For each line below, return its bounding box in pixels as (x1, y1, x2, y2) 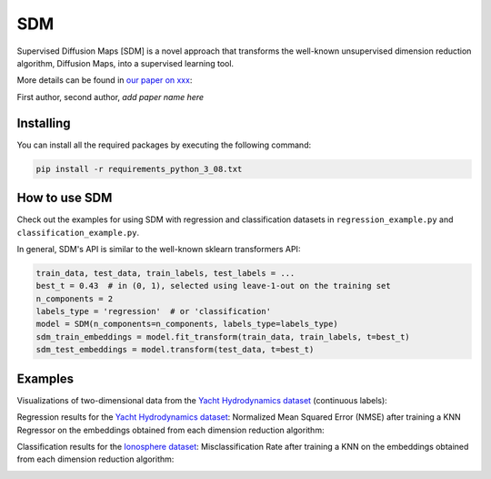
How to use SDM (16, 190, 113, 206)
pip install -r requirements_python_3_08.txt (35, 164, 243, 174)
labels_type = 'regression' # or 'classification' (35, 306, 272, 317)
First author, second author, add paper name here (16, 91, 205, 102)
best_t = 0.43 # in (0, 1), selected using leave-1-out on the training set (35, 280, 391, 291)
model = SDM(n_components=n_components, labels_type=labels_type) (35, 319, 338, 330)
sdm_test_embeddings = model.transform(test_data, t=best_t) (35, 344, 315, 355)
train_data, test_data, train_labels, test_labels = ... (35, 268, 296, 278)
